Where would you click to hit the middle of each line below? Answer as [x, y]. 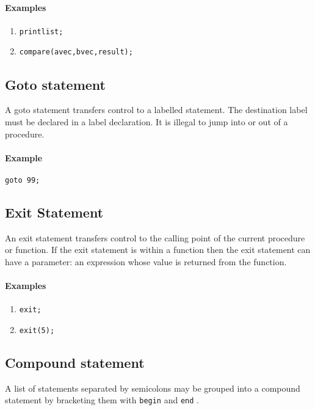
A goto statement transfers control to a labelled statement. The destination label [156, 110]
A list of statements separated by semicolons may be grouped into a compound [153, 388]
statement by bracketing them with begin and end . [102, 400]
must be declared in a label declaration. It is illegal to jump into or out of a [147, 121]
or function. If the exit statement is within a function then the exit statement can [158, 250]
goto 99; [23, 180]
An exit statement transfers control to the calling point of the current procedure [155, 237]
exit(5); [37, 330]
